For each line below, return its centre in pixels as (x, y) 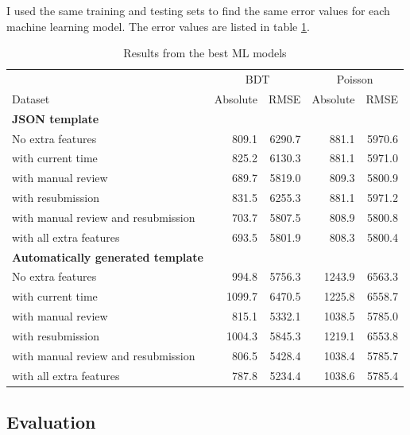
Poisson (355, 79)
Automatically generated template (108, 256)
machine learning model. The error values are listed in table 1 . (158, 26)
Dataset (31, 98)
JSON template (56, 118)
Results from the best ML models (205, 53)
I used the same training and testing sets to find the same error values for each (198, 10)
